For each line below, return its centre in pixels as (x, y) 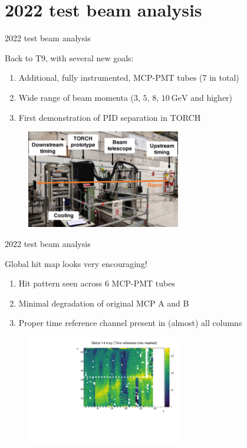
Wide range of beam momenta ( (76, 97)
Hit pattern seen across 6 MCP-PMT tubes (97, 283)
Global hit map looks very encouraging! (76, 263)
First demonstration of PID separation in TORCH (110, 117)
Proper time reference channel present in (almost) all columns (130, 323)
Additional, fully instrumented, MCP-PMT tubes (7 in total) (129, 78)
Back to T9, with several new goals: (69, 57)
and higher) (212, 97)
